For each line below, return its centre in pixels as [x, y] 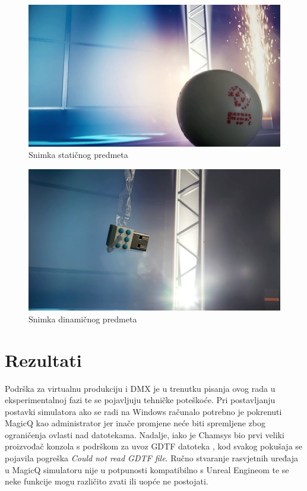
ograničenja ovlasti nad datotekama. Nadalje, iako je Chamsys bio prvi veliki [145, 434]
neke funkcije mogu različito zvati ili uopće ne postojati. [107, 481]
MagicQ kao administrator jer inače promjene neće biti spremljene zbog [135, 423]
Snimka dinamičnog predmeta [83, 319]
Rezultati [43, 359]
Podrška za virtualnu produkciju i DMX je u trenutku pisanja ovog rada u [140, 388]
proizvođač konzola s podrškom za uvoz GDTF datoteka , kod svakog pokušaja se [154, 446]
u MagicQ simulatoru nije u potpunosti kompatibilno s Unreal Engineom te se [147, 469]
